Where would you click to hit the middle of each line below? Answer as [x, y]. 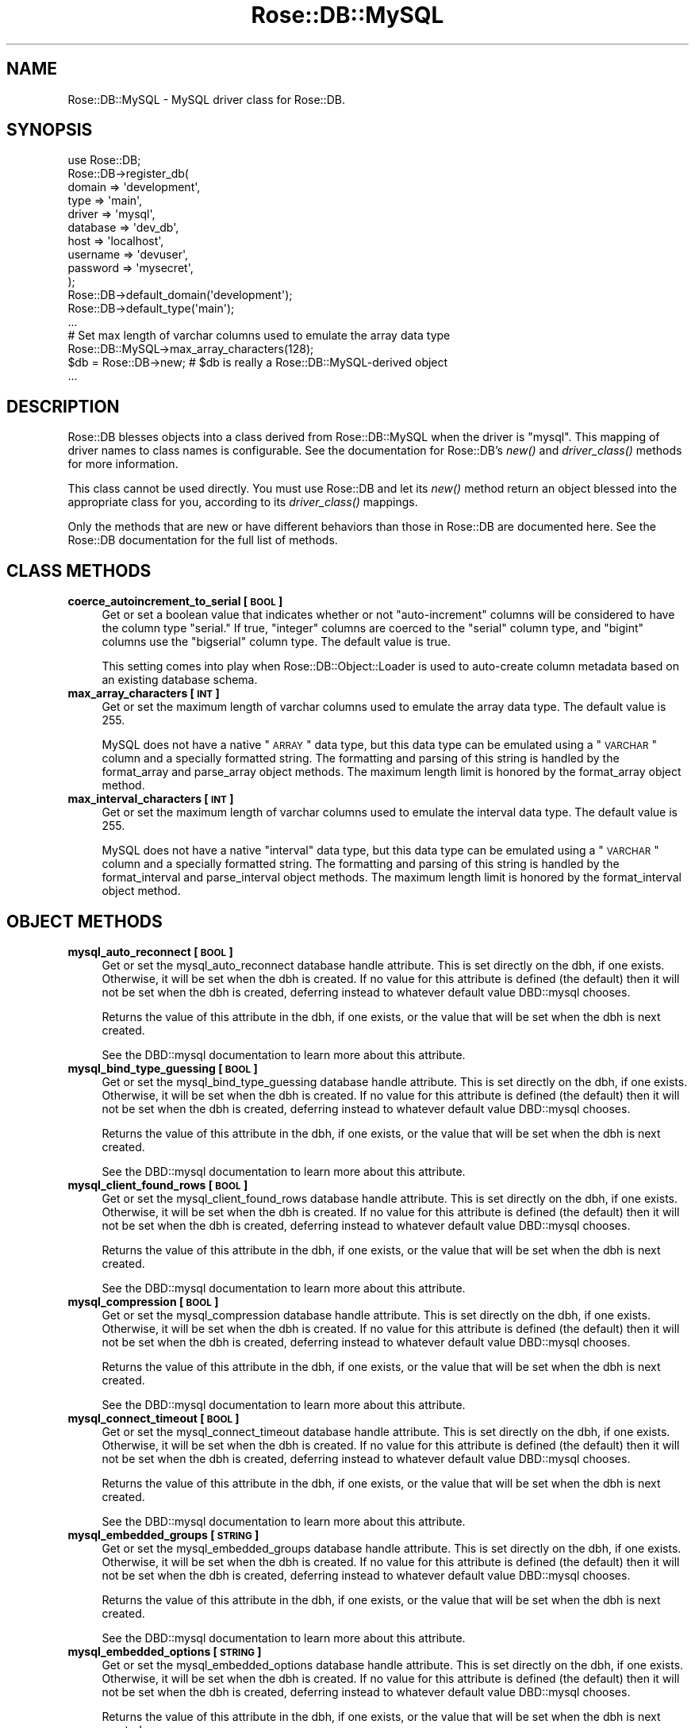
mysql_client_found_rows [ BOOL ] [158, 1185]
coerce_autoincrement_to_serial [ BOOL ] [175, 601]
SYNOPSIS [50, 130]
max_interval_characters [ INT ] [151, 799]
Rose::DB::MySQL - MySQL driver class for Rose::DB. [206, 99]
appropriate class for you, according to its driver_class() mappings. [243, 502]
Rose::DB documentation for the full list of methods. [203, 540]
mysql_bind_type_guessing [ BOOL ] [163, 1068]
